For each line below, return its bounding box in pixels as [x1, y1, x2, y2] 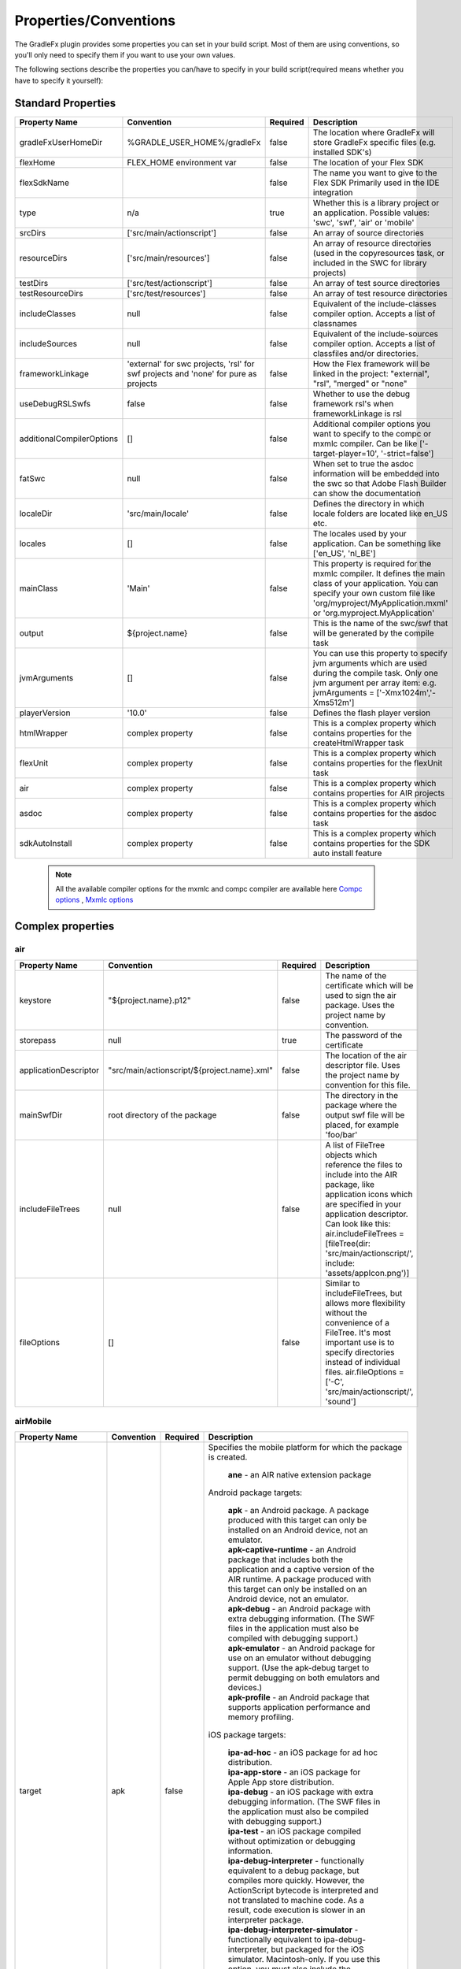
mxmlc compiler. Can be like [312, 438, 418, 449]
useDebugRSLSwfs [19, 398, 90, 409]
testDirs [19, 277, 49, 288]
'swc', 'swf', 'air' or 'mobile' [312, 217, 415, 228]
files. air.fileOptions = [325, 1366, 404, 1378]
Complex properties [14, 920, 115, 933]
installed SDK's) [312, 146, 372, 158]
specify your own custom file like [312, 588, 436, 599]
